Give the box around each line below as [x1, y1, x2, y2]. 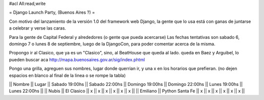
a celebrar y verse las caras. [9, 25, 66, 31]
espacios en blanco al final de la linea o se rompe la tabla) [9, 72, 126, 78]
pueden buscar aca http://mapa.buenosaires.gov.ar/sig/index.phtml [9, 56, 145, 63]
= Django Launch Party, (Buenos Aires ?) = [9, 10, 95, 16]
